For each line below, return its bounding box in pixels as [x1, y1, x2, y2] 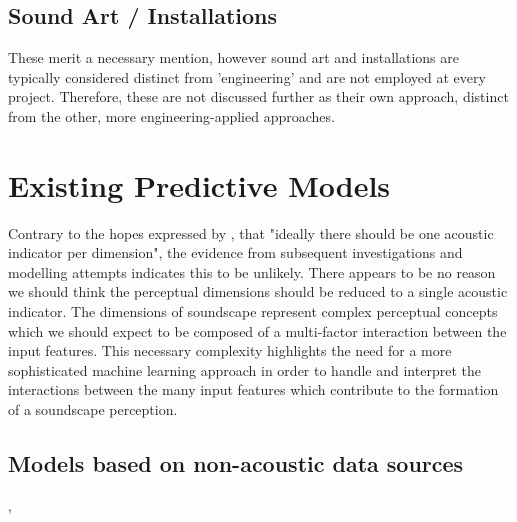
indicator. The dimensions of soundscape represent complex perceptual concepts [8, 301, 498, 322]
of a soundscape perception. [8, 399, 178, 420]
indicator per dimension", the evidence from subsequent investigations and [8, 242, 463, 263]
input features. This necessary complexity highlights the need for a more [8, 340, 452, 361]
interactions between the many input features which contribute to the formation [8, 379, 499, 400]
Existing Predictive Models [8, 164, 391, 205]
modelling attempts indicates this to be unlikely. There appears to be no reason [8, 261, 496, 282]
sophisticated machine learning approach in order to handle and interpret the [8, 359, 481, 380]
